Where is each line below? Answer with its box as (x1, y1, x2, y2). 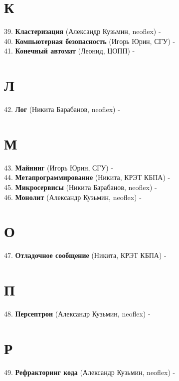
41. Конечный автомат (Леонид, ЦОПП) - (4, 45, 135, 56)
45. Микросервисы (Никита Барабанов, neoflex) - (4, 181, 157, 192)
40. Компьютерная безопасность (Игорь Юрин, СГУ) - (4, 35, 176, 46)
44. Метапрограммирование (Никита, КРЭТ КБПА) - (4, 172, 171, 182)
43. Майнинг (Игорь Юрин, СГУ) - (4, 162, 114, 172)
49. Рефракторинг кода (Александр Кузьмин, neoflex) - (4, 366, 176, 377)
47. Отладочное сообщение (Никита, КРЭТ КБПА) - (4, 250, 167, 260)
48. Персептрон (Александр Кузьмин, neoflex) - (4, 308, 151, 318)
